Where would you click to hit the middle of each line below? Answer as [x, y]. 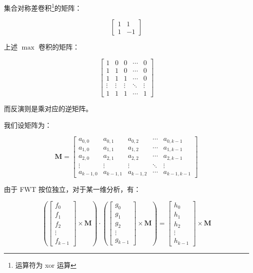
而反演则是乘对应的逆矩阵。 [48, 108]
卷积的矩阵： [59, 47]
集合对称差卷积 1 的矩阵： [43, 7]
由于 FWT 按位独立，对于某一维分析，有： [72, 189]
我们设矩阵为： [28, 125]
